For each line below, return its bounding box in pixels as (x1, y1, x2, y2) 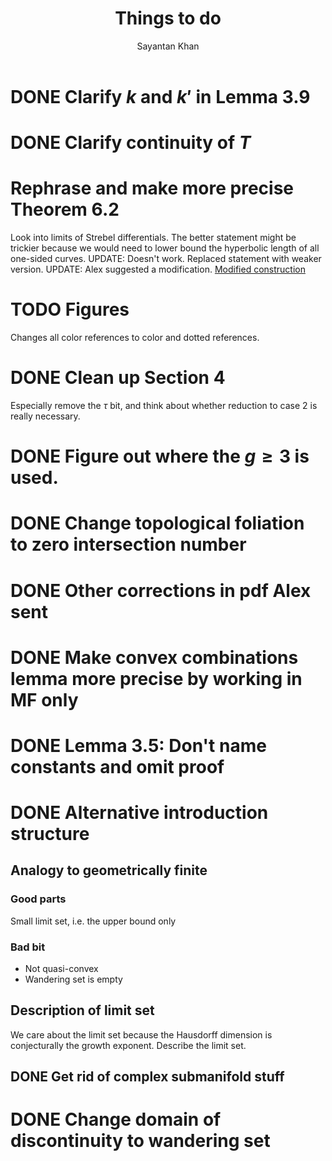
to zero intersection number (10, 533, 247, 556)
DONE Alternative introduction (10, 802, 269, 824)
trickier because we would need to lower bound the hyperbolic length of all (10, 242, 320, 254)
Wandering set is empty (24, 973, 123, 986)
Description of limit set (10, 1002, 155, 1019)
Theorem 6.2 (10, 198, 120, 221)
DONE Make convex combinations (10, 646, 299, 669)
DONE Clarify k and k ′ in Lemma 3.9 (10, 85, 311, 108)
